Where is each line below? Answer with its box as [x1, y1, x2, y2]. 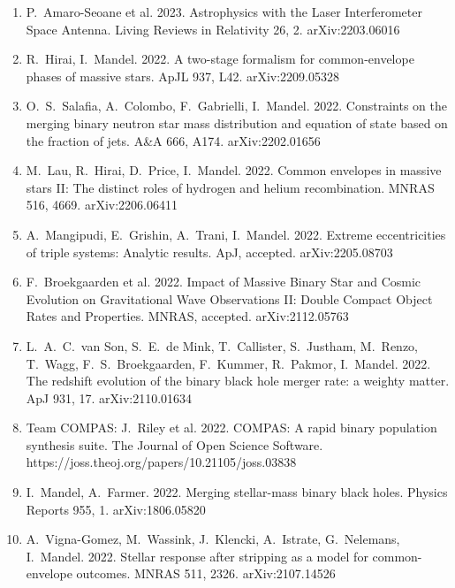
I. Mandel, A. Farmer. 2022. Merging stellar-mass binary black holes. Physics [26, 483, 448, 501]
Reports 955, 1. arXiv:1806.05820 [26, 500, 206, 518]
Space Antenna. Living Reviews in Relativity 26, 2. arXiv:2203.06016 [26, 19, 400, 38]
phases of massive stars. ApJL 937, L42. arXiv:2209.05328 [26, 66, 340, 85]
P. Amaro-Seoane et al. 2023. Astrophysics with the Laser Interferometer [26, 3, 422, 20]
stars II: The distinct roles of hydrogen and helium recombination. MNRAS [26, 178, 435, 196]
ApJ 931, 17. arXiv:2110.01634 [26, 388, 193, 407]
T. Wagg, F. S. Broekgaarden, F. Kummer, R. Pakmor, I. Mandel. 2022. [26, 354, 431, 372]
